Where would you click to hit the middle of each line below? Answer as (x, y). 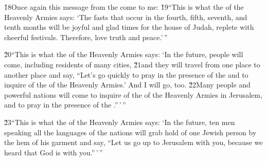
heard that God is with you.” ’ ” (54, 152)
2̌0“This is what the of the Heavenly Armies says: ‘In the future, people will (124, 54)
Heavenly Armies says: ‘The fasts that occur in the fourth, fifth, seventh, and (126, 17)
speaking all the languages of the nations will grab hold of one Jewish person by (130, 132)
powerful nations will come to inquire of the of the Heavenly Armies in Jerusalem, (133, 94)
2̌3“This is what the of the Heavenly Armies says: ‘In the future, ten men (120, 122)
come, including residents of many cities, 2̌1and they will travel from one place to (132, 64)
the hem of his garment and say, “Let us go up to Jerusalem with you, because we (133, 142)
